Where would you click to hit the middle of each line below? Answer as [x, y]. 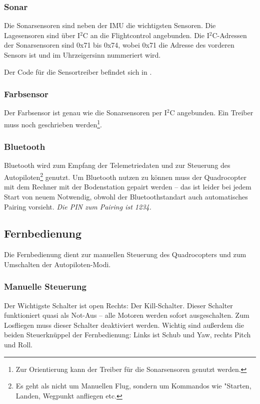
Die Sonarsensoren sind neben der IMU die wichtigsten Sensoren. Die [110, 25]
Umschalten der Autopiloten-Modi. [57, 264]
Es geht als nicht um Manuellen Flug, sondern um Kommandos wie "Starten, [133, 386]
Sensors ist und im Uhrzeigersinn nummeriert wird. [82, 55]
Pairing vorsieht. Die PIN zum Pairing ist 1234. [78, 206]
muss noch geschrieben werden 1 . [53, 124]
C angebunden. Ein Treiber [211, 113]
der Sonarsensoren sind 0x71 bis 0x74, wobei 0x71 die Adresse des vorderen [119, 45]
